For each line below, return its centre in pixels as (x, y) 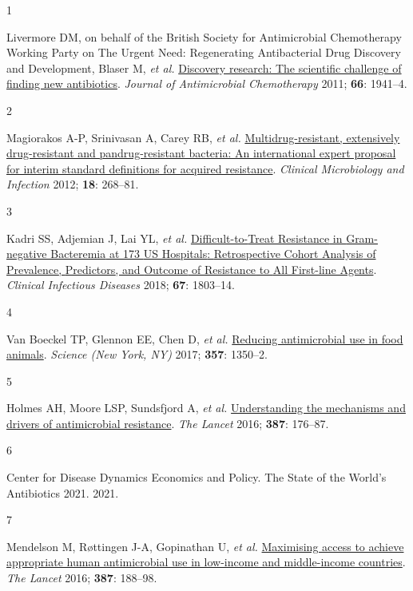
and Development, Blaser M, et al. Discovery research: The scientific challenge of (204, 67)
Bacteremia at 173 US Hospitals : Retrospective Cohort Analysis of (213, 254)
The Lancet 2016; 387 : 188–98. (82, 578)
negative (27, 254)
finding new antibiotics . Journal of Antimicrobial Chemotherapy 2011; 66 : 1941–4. (207, 83)
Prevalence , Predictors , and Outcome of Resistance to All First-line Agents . (192, 269)
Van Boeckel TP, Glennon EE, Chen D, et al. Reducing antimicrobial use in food (205, 338)
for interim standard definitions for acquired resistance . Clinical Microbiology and (205, 168)
